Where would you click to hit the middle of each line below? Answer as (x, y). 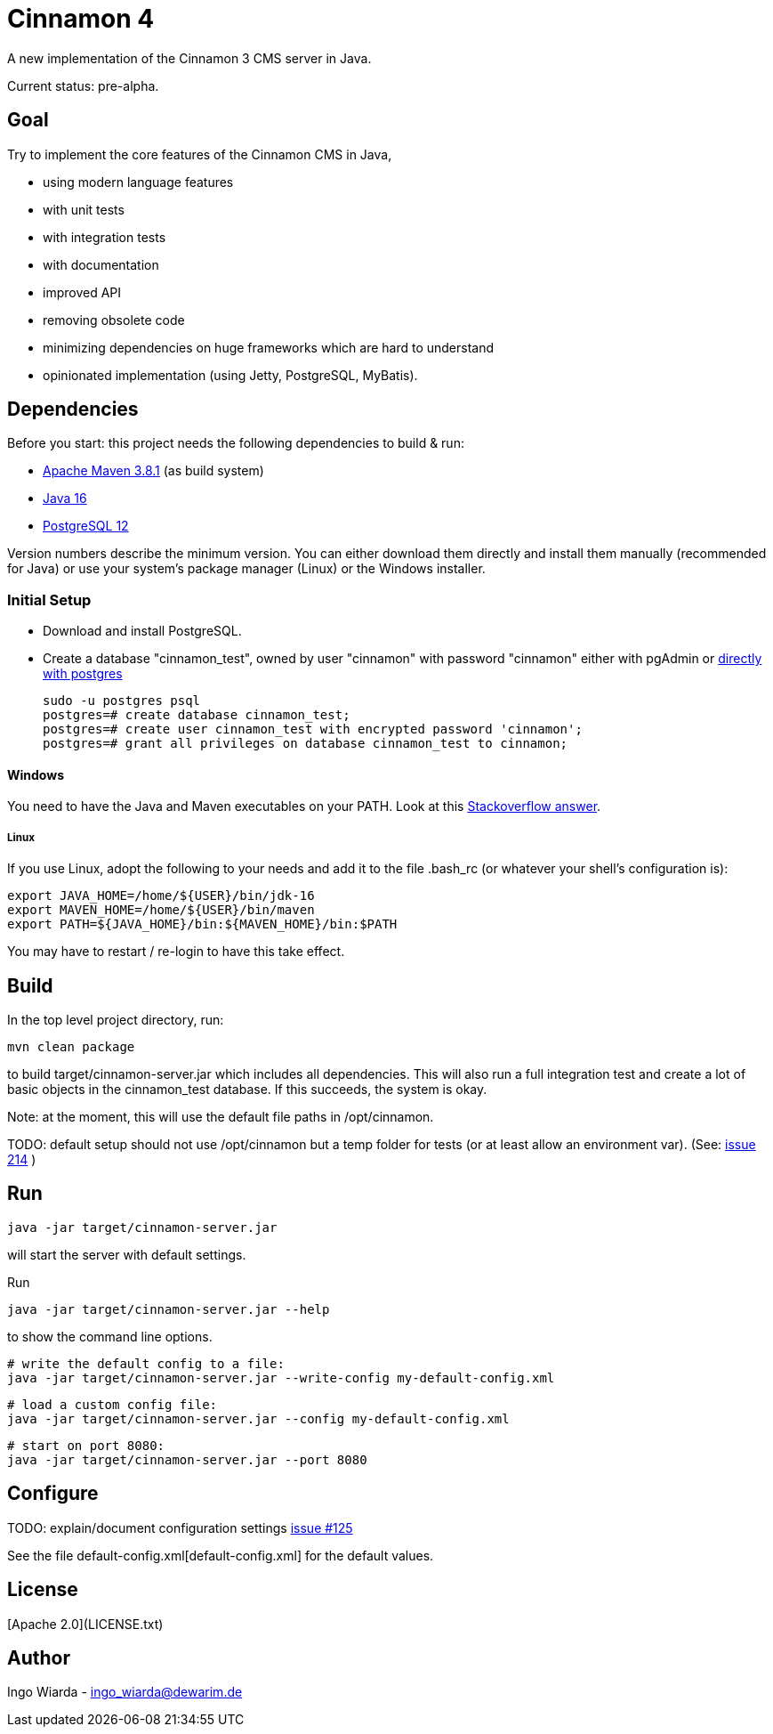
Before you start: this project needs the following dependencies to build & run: (236, 443)
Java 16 (65, 498)
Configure (53, 1494)
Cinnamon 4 (81, 19)
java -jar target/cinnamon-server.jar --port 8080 (187, 1459)
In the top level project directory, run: (116, 1020)
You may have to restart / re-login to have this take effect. (176, 952)
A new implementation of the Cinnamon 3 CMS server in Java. (189, 58)
